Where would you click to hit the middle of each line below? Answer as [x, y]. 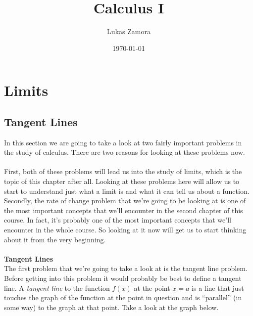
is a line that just [218, 288]
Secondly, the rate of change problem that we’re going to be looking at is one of [125, 201]
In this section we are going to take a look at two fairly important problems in [123, 142]
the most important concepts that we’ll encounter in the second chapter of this [124, 210]
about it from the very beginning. [55, 239]
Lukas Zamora [129, 31]
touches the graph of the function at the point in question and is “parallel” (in [123, 297]
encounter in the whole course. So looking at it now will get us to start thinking [125, 230]
